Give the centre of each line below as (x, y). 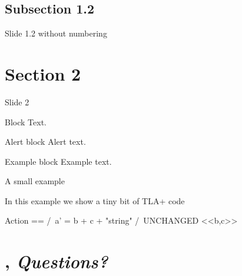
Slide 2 (17, 102)
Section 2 (43, 73)
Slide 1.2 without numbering (56, 33)
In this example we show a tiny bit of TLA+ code (95, 200)
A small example (35, 181)
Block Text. (26, 122)
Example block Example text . (58, 161)
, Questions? (57, 261)
